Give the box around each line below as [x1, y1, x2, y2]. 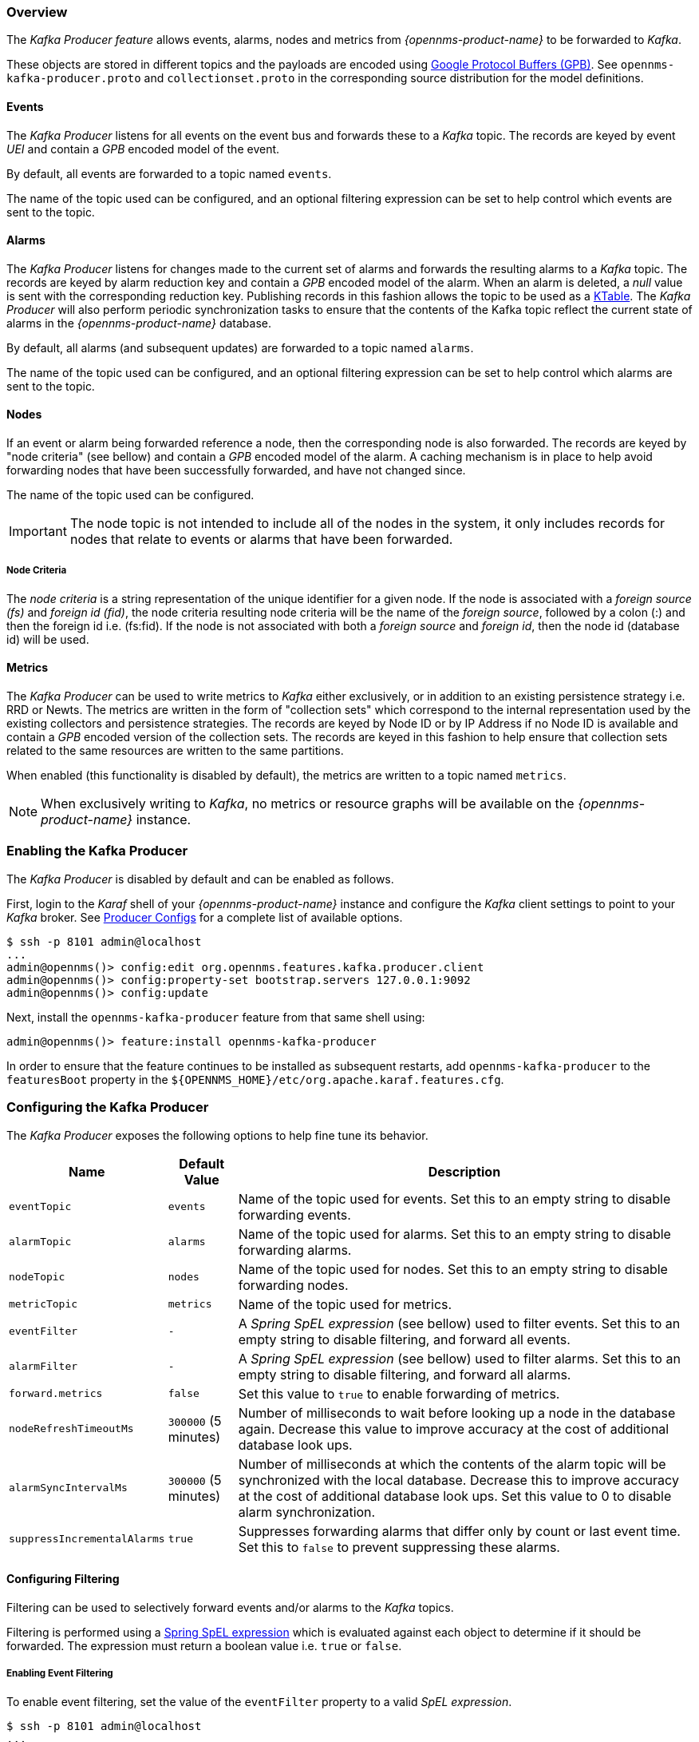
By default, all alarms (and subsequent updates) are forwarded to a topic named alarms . [6, 340, 474, 355]
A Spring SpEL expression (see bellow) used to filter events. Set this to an [238, 1315, 681, 1331]
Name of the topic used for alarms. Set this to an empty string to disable [238, 1225, 671, 1242]
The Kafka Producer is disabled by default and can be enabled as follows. [6, 871, 394, 886]
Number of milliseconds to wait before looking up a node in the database [238, 1404, 676, 1421]
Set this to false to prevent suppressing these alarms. [238, 1538, 560, 1555]
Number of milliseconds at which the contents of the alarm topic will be [238, 1455, 666, 1472]
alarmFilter [9, 1360, 78, 1373]
